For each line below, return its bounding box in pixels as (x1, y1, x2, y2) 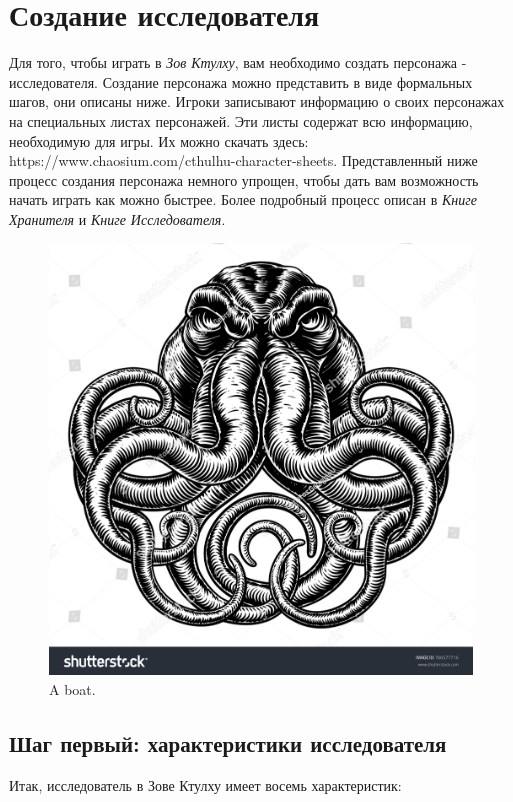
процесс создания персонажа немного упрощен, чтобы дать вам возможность (9, 169, 479, 190)
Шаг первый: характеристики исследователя (9, 728, 447, 759)
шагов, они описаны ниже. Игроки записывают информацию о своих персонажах (9, 91, 505, 112)
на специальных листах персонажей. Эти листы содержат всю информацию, (9, 110, 473, 131)
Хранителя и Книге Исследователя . (9, 208, 226, 229)
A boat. (49, 679, 96, 700)
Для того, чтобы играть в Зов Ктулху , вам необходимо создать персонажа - (9, 52, 467, 73)
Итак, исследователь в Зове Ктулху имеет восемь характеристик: (9, 774, 402, 795)
